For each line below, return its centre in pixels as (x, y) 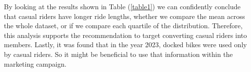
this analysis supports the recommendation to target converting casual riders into (125, 35)
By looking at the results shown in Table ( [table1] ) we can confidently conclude (122, 6)
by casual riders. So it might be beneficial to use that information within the (118, 54)
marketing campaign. (35, 63)
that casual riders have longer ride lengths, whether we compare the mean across (125, 16)
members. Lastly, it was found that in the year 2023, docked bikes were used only (125, 45)
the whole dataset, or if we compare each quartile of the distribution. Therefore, (123, 26)
